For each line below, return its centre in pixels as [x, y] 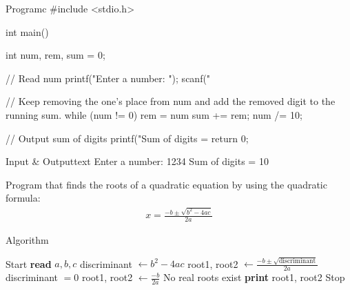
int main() [27, 31]
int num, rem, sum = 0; [55, 55]
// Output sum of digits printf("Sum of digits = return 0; [127, 138]
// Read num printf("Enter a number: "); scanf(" [108, 78]
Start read [29, 263]
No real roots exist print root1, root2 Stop [254, 277]
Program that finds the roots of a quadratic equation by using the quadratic [166, 184]
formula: [23, 198]
